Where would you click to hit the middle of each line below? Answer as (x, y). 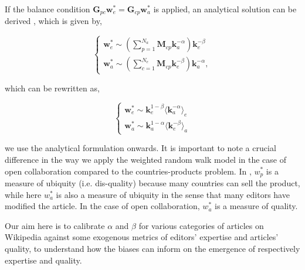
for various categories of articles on (201, 225)
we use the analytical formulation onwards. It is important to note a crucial (140, 148)
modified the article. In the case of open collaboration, (102, 206)
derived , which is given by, (53, 21)
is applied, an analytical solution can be (225, 9)
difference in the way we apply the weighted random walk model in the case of (145, 159)
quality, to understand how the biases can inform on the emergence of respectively (152, 248)
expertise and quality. (43, 260)
